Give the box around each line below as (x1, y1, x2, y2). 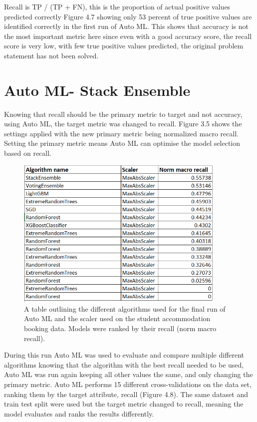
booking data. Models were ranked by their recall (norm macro (24, 323, 217, 333)
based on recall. (4, 148, 52, 158)
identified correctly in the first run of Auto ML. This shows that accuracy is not (4, 21, 249, 31)
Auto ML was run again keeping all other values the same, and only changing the (4, 369, 253, 380)
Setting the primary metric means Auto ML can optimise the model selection (4, 138, 241, 148)
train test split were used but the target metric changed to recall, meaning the (4, 399, 244, 409)
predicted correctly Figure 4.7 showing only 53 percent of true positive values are (4, 11, 252, 21)
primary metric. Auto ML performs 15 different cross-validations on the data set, (4, 379, 252, 389)
